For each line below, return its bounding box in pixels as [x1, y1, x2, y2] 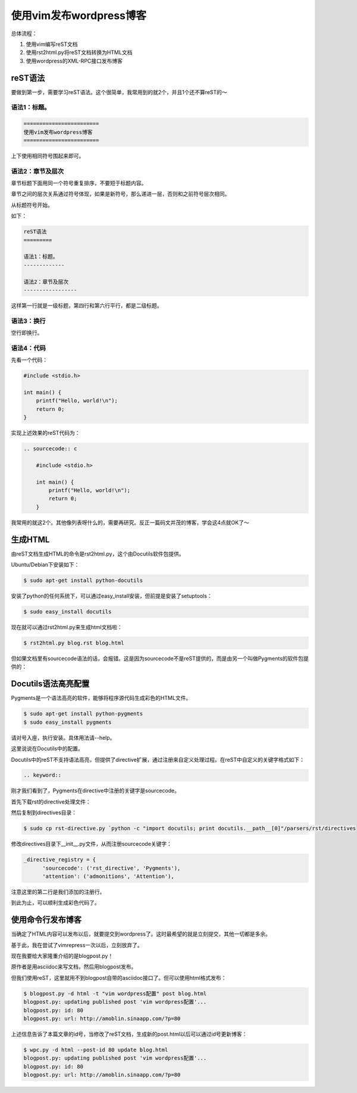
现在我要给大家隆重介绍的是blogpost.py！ [11, 952, 114, 960]
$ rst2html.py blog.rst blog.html [23, 640, 124, 646]
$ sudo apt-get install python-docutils [23, 577, 143, 584]
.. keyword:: [23, 772, 62, 779]
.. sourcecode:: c [23, 446, 77, 452]
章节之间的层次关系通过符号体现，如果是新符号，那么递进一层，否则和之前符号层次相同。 [11, 191, 230, 198]
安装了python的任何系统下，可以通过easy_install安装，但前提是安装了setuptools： [11, 593, 212, 600]
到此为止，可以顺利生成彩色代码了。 [11, 899, 100, 907]
